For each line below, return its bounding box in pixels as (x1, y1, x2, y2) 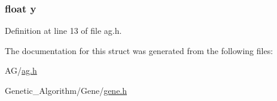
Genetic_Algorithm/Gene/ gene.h (5, 84, 127, 96)
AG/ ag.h (5, 64, 37, 77)
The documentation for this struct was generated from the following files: (5, 44, 273, 56)
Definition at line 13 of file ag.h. (5, 24, 122, 37)
